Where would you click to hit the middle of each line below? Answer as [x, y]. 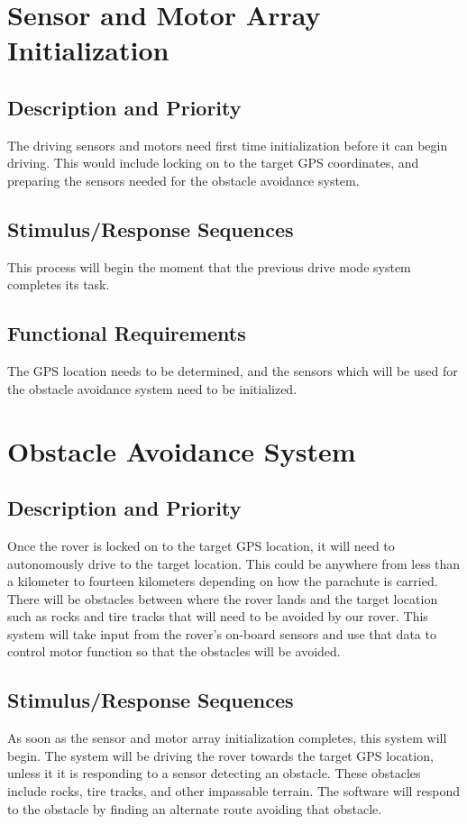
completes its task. [59, 284]
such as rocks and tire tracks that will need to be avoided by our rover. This [218, 616]
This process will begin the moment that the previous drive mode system [209, 266]
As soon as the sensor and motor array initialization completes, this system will [227, 738]
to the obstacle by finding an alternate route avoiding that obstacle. [195, 808]
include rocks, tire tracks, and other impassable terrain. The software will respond [234, 791]
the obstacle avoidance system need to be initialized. [152, 388]
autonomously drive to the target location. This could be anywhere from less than [234, 563]
